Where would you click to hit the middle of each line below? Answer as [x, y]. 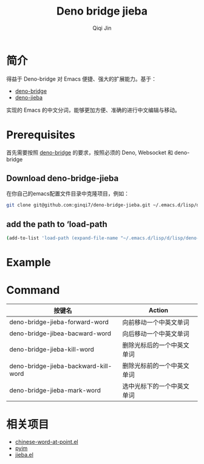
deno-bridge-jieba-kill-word [52, 349]
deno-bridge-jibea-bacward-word [60, 333]
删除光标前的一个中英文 [156, 366]
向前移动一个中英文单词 [156, 322]
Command [33, 290]
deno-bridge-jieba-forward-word [59, 322]
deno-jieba [29, 97]
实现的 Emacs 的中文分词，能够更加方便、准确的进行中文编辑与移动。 [93, 110]
